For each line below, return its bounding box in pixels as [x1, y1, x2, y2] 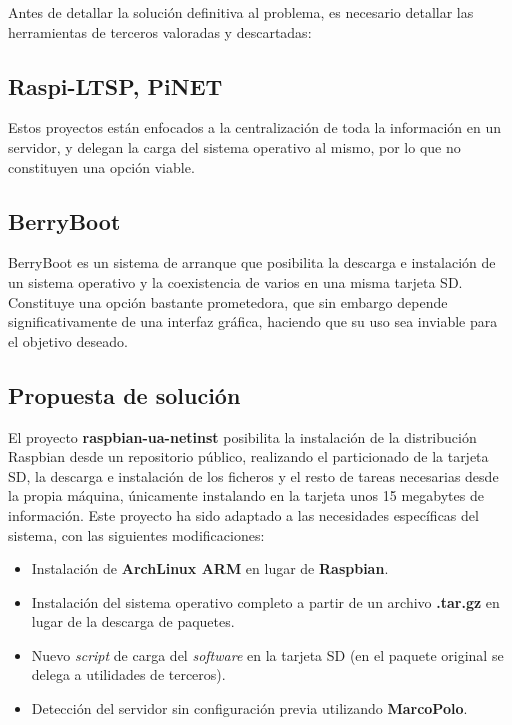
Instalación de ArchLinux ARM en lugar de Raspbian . [31, 558, 389, 579]
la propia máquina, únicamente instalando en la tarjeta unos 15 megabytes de [8, 485, 484, 506]
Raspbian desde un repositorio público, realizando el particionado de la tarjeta [8, 446, 489, 467]
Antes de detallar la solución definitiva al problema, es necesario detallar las [8, 2, 474, 22]
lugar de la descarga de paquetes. [31, 611, 235, 632]
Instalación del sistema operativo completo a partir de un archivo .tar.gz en [31, 591, 500, 612]
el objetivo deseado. [8, 330, 128, 351]
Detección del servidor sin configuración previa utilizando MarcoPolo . [31, 698, 468, 719]
